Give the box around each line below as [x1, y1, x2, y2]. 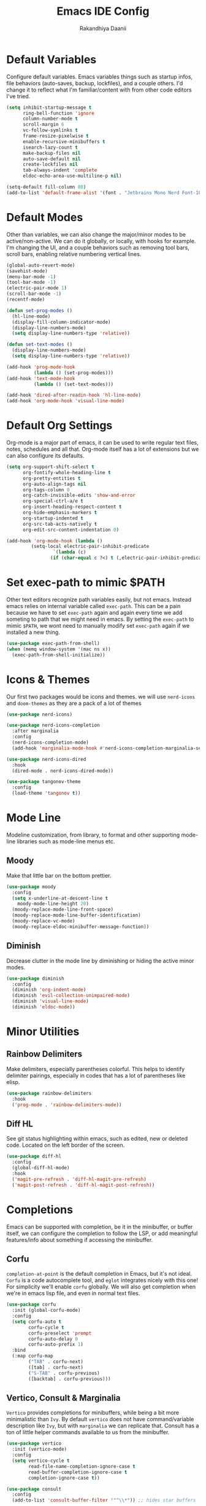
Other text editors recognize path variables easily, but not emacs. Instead [6, 596, 192, 603]
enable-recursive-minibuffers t [22, 138, 105, 145]
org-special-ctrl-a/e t [22, 498, 84, 504]
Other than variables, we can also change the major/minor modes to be [6, 230, 186, 238]
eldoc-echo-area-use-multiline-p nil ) [22, 173, 122, 179]
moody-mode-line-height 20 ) [17, 901, 89, 907]
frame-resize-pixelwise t [22, 133, 89, 139]
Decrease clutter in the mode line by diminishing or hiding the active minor [6, 957, 194, 964]
